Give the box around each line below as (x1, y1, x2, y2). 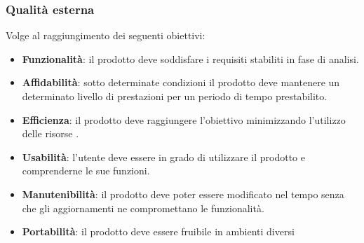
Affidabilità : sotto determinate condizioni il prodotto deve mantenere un (22, 75, 340, 90)
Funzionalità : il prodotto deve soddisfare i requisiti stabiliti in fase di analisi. (22, 51, 359, 66)
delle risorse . (22, 126, 79, 141)
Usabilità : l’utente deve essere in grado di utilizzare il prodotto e (22, 149, 305, 164)
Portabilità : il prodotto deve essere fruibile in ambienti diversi (22, 224, 295, 239)
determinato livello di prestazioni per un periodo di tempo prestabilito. (22, 89, 328, 103)
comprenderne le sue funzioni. (22, 163, 150, 178)
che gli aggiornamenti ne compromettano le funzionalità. (22, 200, 264, 215)
